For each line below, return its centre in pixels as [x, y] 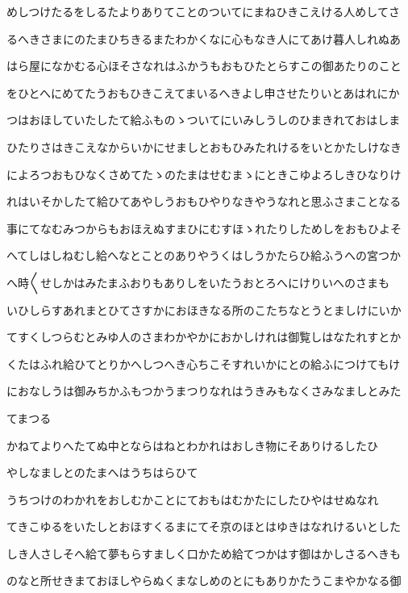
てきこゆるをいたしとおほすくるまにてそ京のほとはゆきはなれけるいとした [204, 526]
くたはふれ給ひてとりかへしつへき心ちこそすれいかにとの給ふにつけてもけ [204, 363]
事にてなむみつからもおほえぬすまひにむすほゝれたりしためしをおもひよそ [204, 228]
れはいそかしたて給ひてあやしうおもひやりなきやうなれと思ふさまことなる [204, 201]
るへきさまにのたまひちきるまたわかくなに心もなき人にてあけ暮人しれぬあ [204, 38]
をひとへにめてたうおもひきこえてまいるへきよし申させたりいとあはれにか [203, 92]
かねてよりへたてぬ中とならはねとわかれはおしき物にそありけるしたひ [193, 445]
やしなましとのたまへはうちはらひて [102, 472]
